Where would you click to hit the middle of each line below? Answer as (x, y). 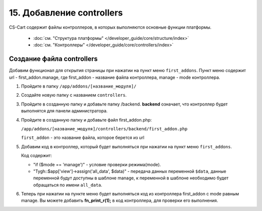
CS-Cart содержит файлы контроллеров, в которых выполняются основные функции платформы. (110, 27)
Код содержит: (37, 156)
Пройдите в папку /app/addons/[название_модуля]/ (79, 86)
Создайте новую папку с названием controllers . (74, 95)
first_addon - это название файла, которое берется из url (83, 138)
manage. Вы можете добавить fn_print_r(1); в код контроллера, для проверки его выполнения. (120, 201)
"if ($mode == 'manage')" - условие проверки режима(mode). (97, 164)
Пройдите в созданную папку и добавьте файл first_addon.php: (87, 120)
